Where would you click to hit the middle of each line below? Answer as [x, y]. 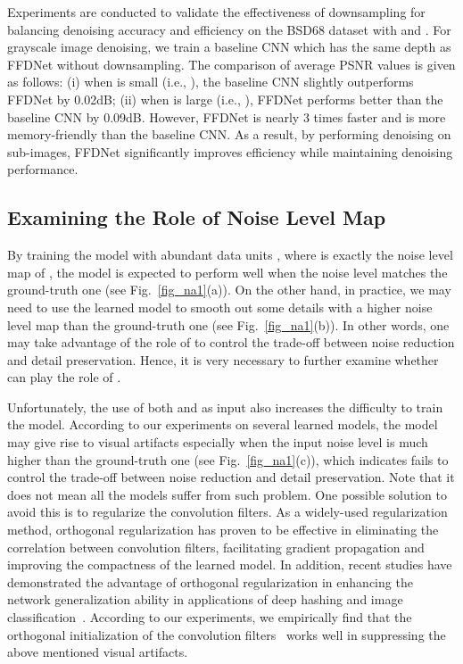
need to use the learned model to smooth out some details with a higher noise [220, 307]
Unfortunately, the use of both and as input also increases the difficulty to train [225, 407]
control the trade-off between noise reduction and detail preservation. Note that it [231, 477]
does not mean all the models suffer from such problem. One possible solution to [227, 494]
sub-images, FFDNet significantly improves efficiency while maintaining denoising [230, 151]
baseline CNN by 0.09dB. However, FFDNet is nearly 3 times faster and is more [227, 116]
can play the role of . [64, 377]
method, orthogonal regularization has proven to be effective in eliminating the [223, 530]
